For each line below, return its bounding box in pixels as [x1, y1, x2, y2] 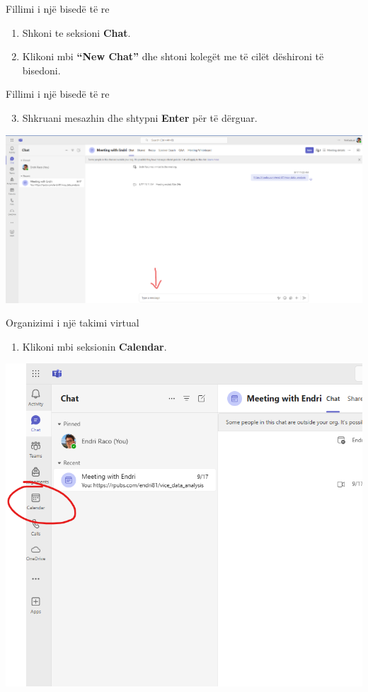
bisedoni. [22, 62, 61, 77]
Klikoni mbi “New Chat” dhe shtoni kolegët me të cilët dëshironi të [22, 49, 324, 64]
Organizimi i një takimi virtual [6, 315, 139, 330]
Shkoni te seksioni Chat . [22, 25, 131, 40]
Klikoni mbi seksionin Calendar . [22, 339, 167, 353]
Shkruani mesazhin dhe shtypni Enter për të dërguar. [22, 110, 258, 125]
